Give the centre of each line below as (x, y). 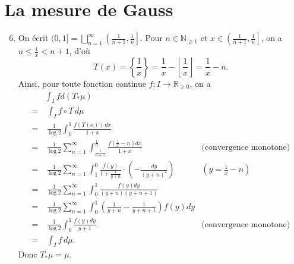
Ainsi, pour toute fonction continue (82, 83)
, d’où (80, 51)
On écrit (33, 38)
